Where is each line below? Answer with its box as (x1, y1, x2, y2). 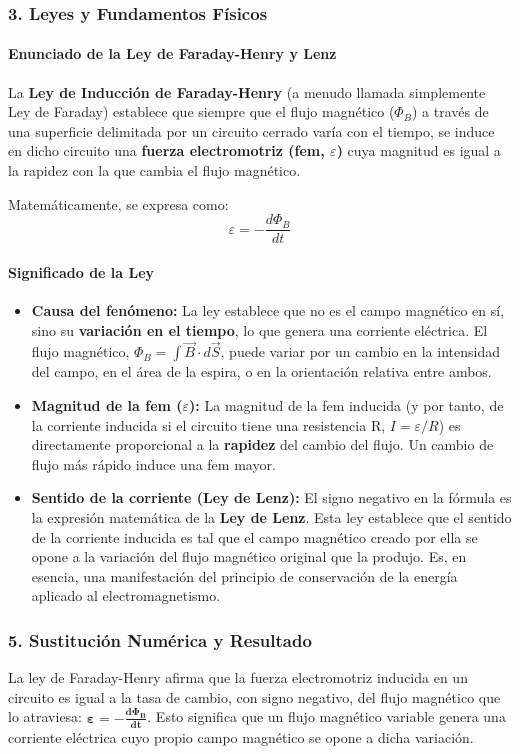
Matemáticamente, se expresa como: (8, 193, 229, 214)
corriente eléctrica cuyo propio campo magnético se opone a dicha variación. (8, 726, 474, 747)
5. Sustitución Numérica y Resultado (8, 627, 312, 652)
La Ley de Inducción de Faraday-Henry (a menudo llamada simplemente (8, 81, 486, 102)
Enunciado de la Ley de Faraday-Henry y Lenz (8, 43, 337, 64)
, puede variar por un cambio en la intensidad (220, 341, 500, 362)
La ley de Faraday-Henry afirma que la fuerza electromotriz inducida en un (8, 667, 468, 688)
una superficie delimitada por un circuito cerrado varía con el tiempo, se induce (8, 120, 495, 141)
